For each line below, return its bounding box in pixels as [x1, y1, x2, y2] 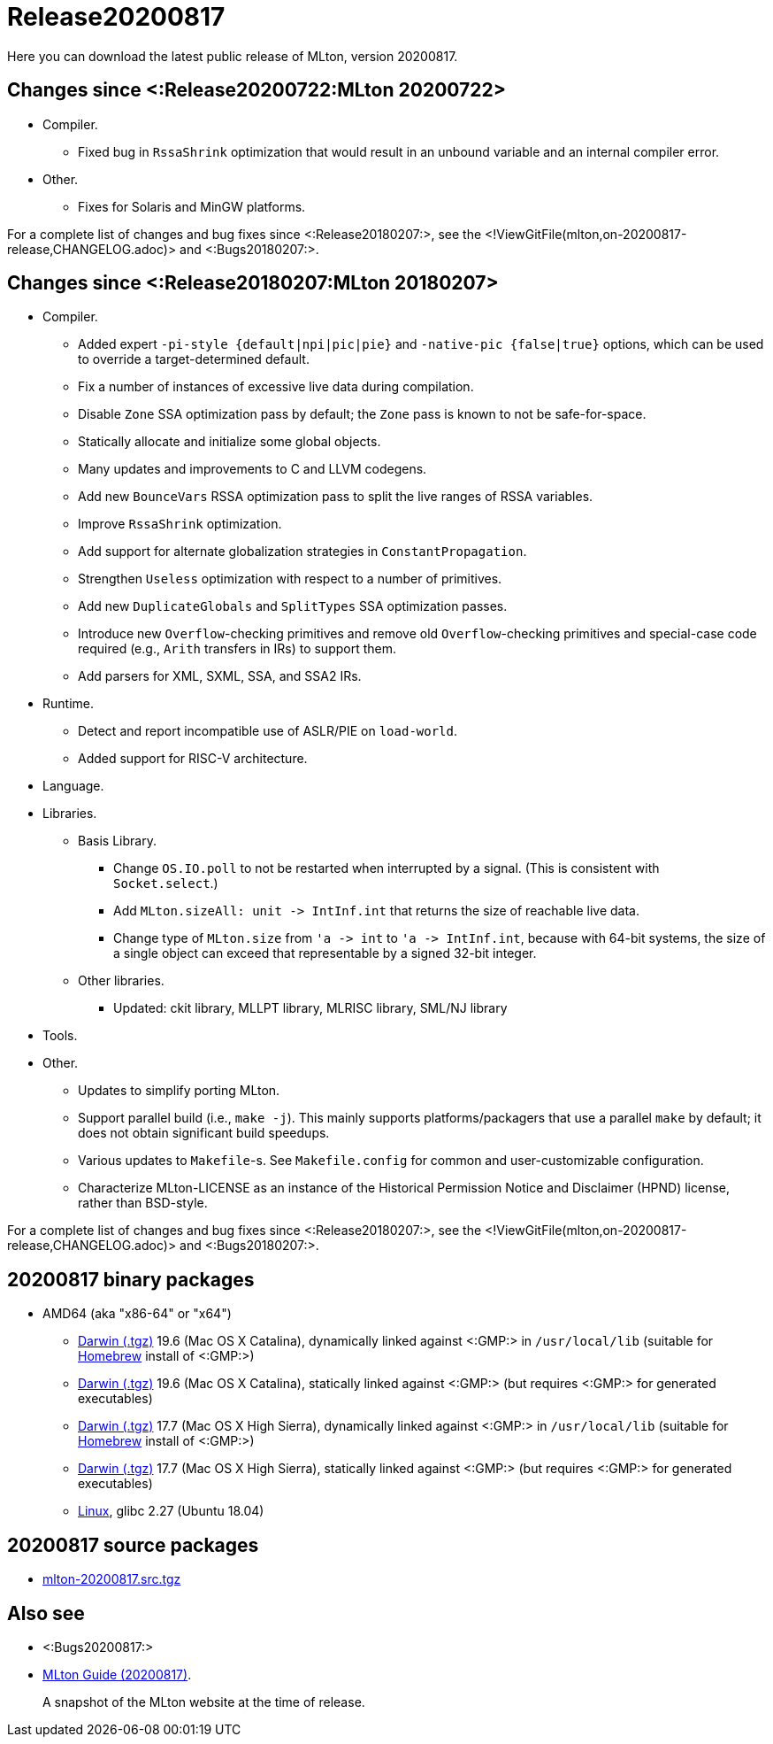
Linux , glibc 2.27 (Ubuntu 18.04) [78, 1503, 264, 1519]
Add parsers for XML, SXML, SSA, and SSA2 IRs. [78, 668, 362, 684]
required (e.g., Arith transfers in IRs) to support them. [78, 641, 396, 657]
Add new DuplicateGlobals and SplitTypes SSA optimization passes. [78, 598, 508, 614]
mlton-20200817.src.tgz [42, 1571, 181, 1587]
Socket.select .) [113, 876, 218, 891]
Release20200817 [7, 2, 226, 32]
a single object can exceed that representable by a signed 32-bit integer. [113, 945, 537, 961]
